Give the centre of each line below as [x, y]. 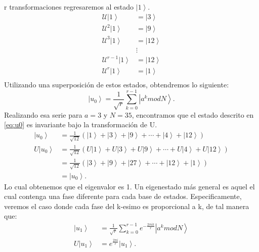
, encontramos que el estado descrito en [193, 114]
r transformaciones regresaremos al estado [69, 7]
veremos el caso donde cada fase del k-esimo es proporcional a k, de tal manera [127, 206]
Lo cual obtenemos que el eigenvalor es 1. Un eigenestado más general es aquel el [129, 186]
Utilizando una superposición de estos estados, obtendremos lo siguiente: [117, 84]
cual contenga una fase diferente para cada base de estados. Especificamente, [123, 196]
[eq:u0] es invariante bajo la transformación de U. [81, 124]
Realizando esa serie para [43, 114]
